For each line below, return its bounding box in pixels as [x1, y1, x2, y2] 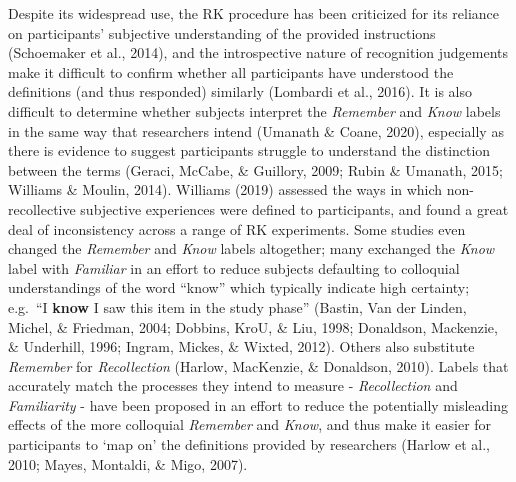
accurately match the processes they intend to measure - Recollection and [8, 375, 458, 396]
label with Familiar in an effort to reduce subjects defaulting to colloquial [8, 257, 460, 278]
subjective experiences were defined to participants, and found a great [80, 198, 509, 219]
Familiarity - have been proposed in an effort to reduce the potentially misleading [8, 394, 508, 415]
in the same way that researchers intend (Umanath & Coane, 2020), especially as [8, 120, 504, 141]
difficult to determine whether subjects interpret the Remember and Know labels [8, 100, 501, 121]
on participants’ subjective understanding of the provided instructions [8, 22, 436, 43]
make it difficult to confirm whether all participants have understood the [8, 61, 454, 82]
